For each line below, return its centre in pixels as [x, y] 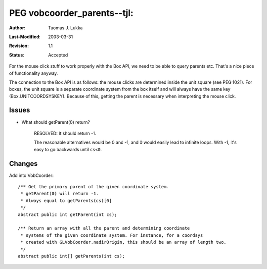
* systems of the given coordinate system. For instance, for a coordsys [112, 235]
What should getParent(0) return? [56, 122]
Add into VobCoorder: [31, 175]
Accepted [58, 55]
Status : [17, 55]
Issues [20, 110]
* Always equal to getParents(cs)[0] [66, 200]
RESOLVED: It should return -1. [65, 133]
